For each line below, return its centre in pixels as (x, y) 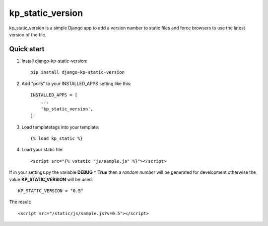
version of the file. (28, 34)
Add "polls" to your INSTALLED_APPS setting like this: (76, 83)
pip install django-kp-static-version (78, 72)
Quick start (27, 49)
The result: (20, 202)
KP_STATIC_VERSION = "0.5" (51, 191)
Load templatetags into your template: (60, 127)
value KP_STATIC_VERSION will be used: (51, 179)
